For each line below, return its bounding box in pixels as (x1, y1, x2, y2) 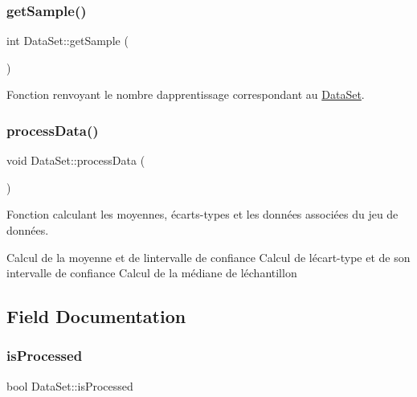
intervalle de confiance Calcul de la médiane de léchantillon (6, 264, 297, 281)
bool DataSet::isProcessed (6, 377, 133, 394)
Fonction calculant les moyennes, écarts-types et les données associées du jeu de (6, 206, 399, 223)
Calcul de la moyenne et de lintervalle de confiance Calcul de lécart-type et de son (6, 248, 411, 265)
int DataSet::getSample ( (6, 32, 129, 49)
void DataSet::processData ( (6, 152, 145, 169)
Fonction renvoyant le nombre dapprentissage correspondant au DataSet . (6, 86, 365, 103)
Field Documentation (6, 304, 186, 329)
